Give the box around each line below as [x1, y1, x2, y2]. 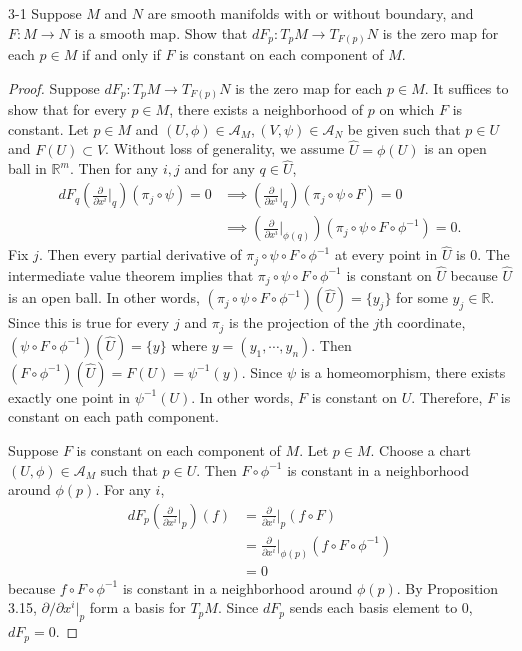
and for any [184, 158, 255, 179]
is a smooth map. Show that [74, 22, 248, 43]
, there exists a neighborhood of [169, 99, 364, 120]
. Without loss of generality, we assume [105, 138, 345, 159]
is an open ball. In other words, [8, 287, 200, 308]
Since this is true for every [8, 312, 170, 333]
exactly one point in [8, 386, 131, 407]
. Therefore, [411, 386, 483, 407]
